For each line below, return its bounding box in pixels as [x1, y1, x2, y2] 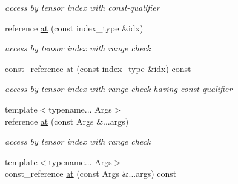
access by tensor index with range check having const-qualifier [5, 82, 233, 95]
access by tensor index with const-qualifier [5, 1, 160, 13]
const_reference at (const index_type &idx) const [5, 62, 191, 74]
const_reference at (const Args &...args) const [5, 167, 177, 180]
